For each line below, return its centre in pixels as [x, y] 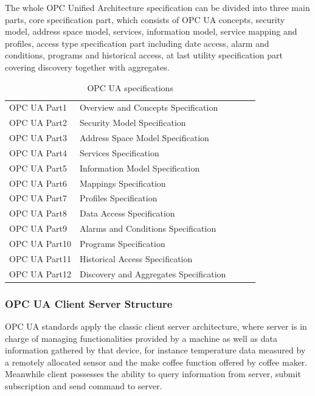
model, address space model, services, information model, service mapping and [151, 31]
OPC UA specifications [130, 87]
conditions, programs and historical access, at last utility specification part [144, 55]
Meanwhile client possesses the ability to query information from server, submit [153, 374]
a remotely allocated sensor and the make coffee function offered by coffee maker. [156, 362]
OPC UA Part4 [38, 152]
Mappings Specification [123, 183]
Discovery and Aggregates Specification [153, 273]
